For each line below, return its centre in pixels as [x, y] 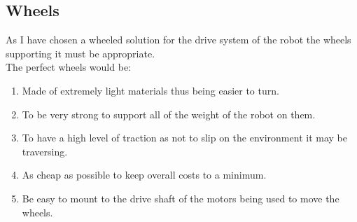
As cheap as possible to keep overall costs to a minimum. [144, 175]
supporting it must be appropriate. [80, 53]
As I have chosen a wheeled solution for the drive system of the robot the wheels [178, 40]
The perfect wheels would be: [68, 67]
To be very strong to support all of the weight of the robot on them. [169, 114]
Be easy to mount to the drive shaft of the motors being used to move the [181, 198]
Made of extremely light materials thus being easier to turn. [150, 90]
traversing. [45, 151]
